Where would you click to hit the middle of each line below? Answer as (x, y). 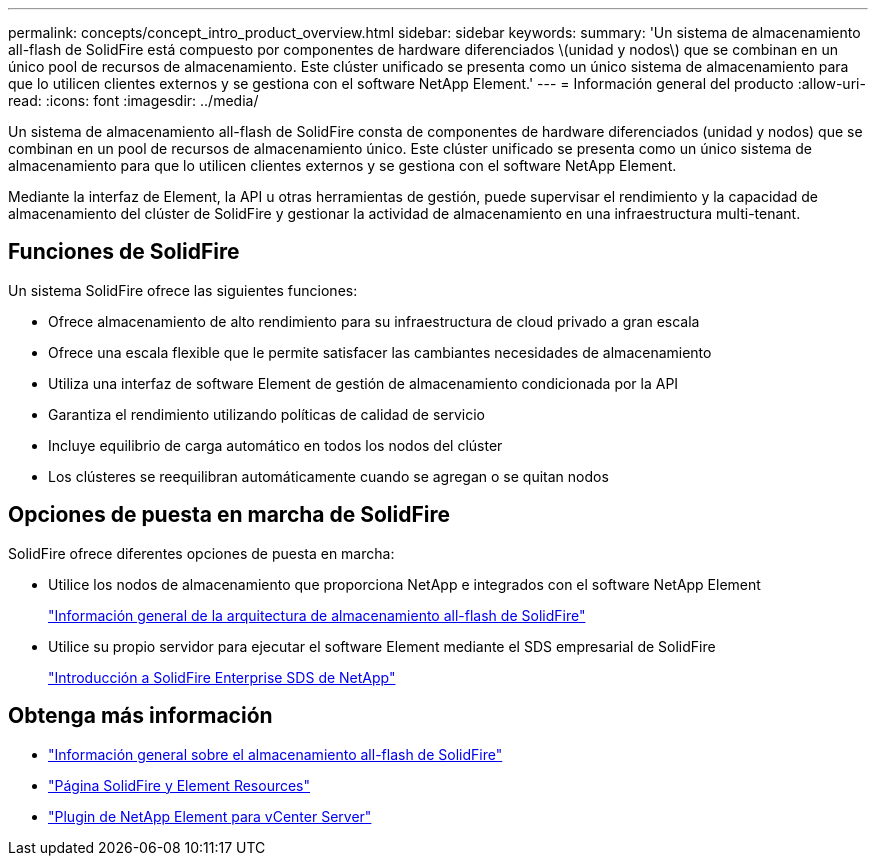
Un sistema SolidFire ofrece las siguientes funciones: (183, 290)
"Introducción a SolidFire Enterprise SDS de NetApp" (222, 677)
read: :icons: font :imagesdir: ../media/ (133, 100)
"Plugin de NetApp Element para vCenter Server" (210, 816)
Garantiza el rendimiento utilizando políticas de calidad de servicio (266, 414)
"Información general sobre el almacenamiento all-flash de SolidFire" (275, 754)
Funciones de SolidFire (124, 252)
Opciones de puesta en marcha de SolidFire (229, 515)
